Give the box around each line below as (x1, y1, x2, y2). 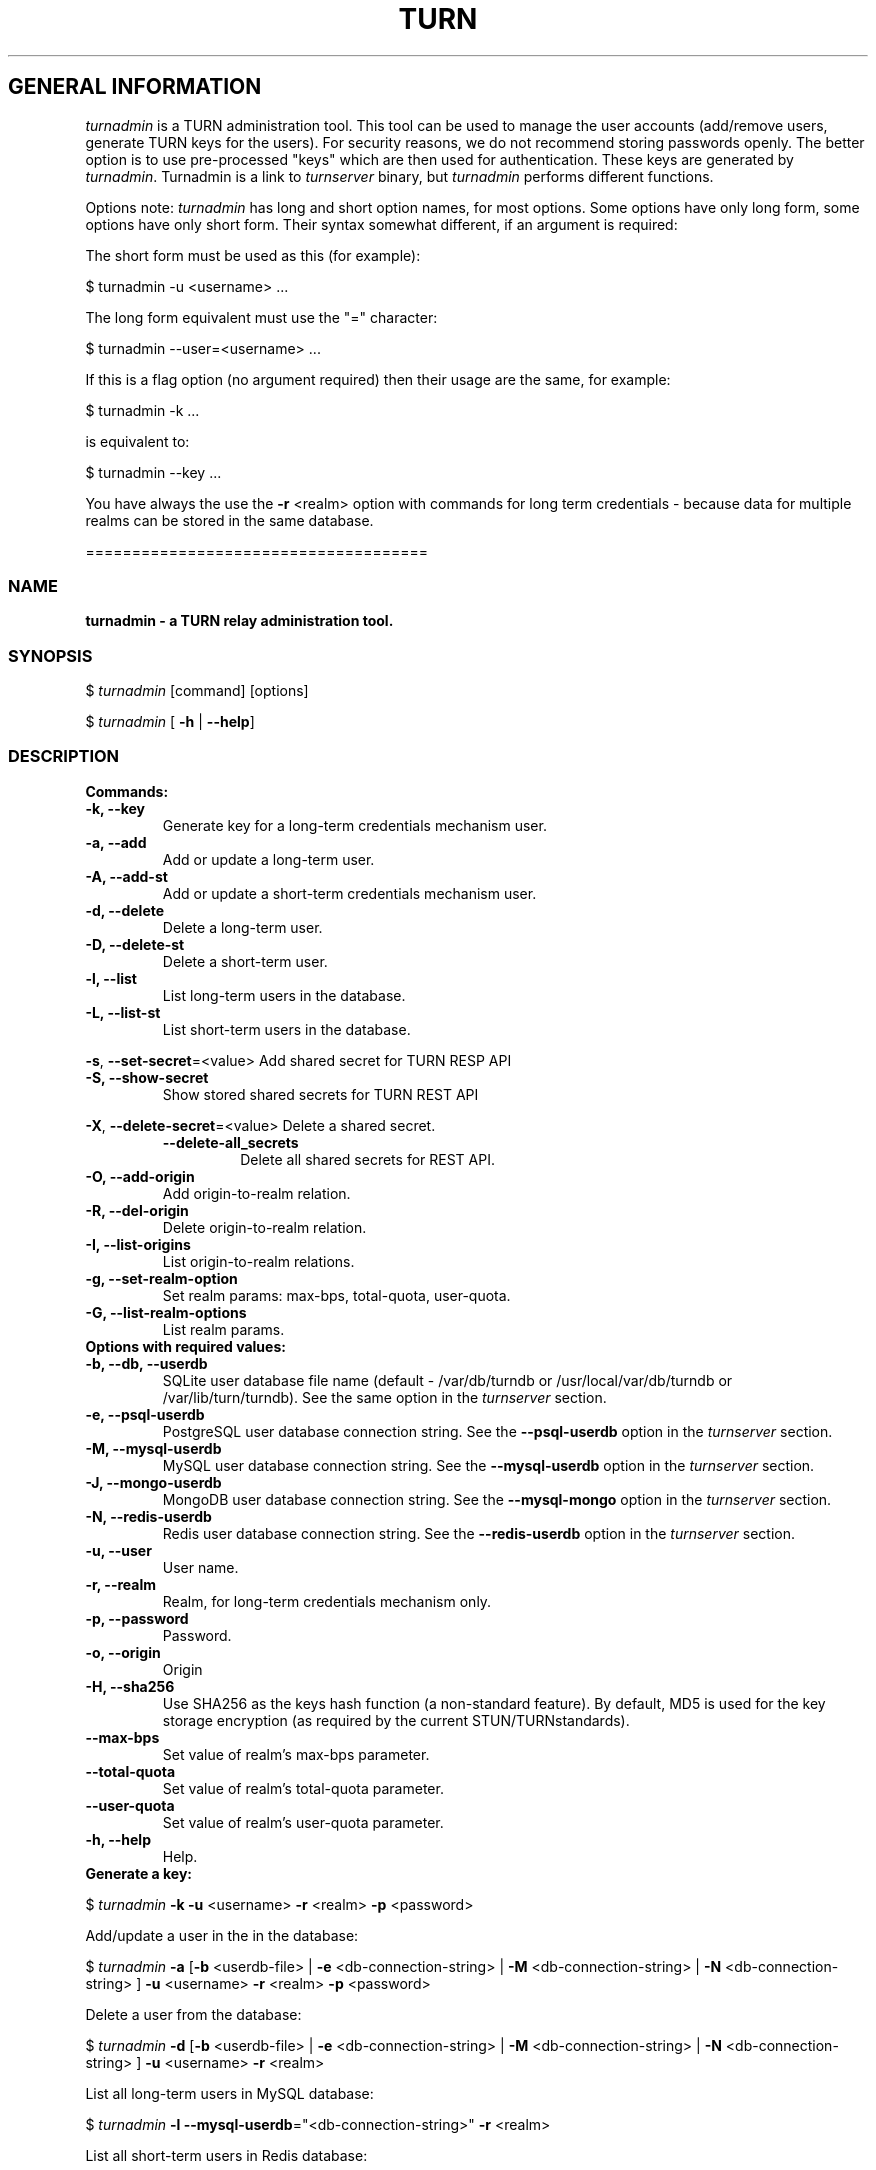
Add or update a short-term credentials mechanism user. (162, 884, 537, 902)
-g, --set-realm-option (85, 1269, 238, 1287)
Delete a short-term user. (162, 952, 328, 970)
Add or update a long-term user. (162, 850, 375, 868)
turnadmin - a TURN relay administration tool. (85, 612, 394, 630)
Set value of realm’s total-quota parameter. (162, 1779, 444, 1797)
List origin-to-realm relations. (162, 1252, 355, 1270)
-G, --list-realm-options (85, 1303, 247, 1321)
